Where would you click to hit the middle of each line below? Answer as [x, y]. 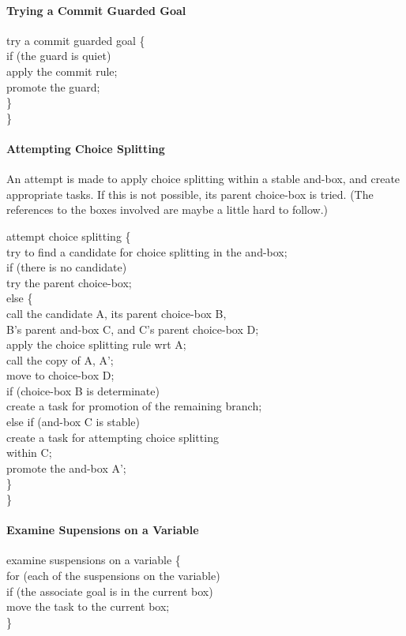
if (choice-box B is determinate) [83, 390]
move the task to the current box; [88, 606]
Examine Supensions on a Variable [103, 530]
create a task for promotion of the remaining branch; [134, 406]
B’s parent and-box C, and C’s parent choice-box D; [133, 329]
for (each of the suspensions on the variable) [113, 576]
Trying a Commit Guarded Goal [96, 10]
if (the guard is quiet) [59, 56]
